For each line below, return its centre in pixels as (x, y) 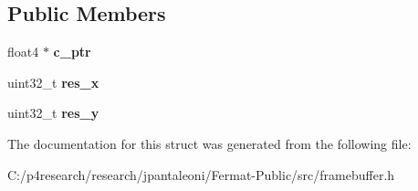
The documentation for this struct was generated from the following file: (209, 143)
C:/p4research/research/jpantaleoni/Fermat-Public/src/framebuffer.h (201, 174)
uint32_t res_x (53, 82)
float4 (23, 52)
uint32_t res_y (53, 113)
